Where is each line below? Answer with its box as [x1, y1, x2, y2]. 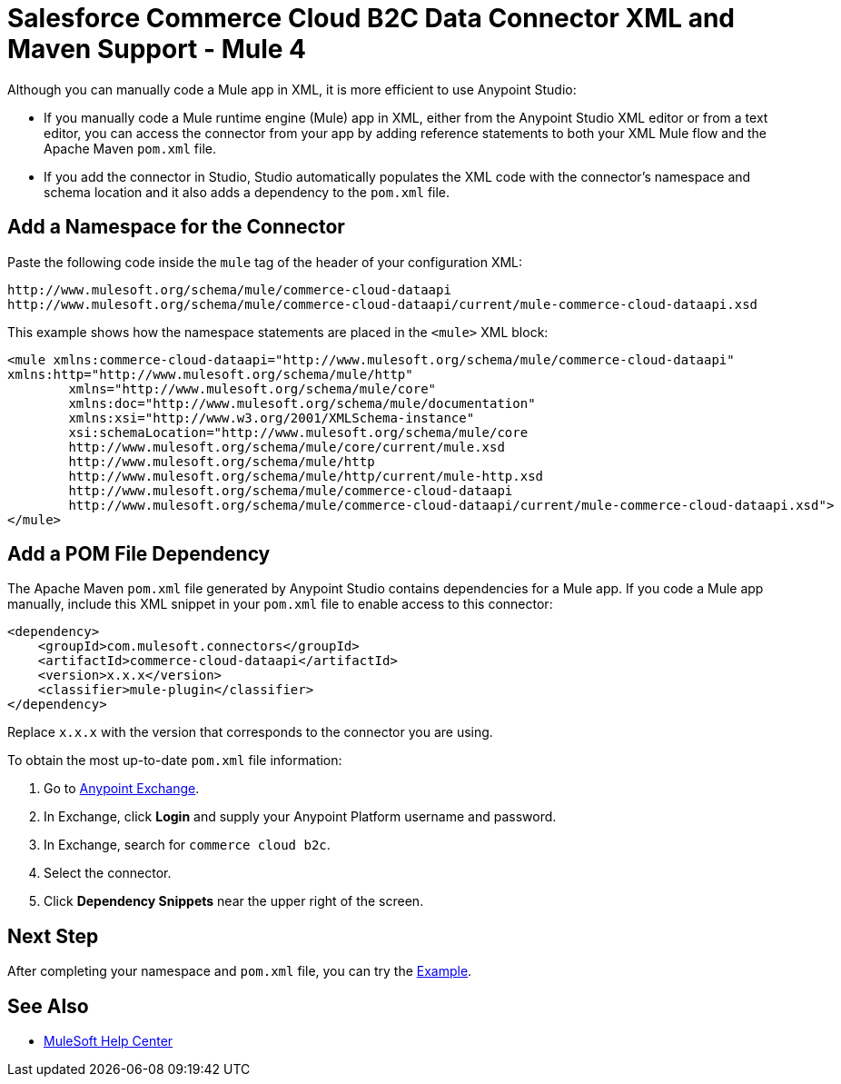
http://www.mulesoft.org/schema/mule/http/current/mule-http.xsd [68, 468, 544, 483]
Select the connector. [44, 865, 172, 881]
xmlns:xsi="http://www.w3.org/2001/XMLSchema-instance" [68, 410, 475, 425]
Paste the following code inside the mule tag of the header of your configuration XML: [7, 254, 523, 270]
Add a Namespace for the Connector [7, 215, 345, 239]
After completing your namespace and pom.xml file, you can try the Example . [7, 963, 472, 980]
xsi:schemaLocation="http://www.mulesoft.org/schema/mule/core [68, 424, 529, 440]
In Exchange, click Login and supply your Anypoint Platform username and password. [44, 809, 557, 825]
